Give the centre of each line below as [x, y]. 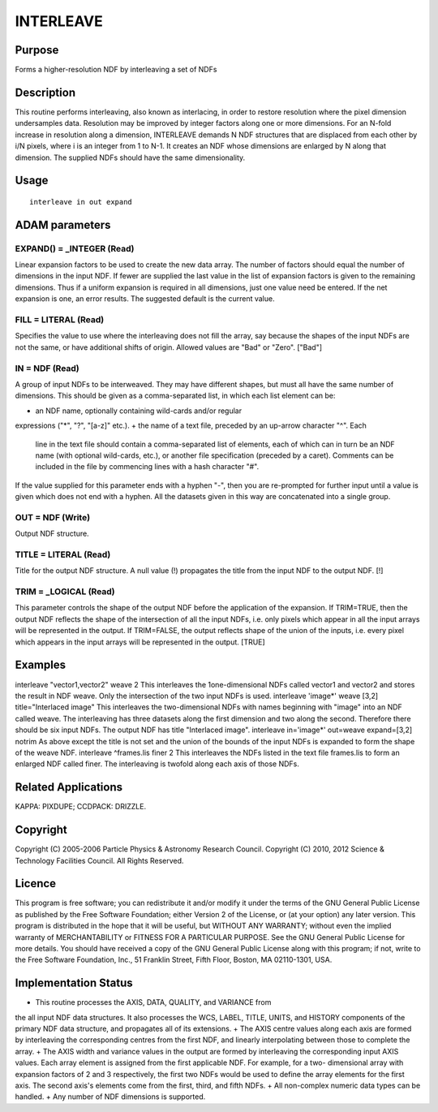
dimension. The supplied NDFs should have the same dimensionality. [130, 157]
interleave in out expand [81, 202]
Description [45, 92]
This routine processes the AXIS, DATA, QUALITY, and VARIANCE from [153, 1002]
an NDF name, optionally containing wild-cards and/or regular [139, 411]
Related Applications [69, 787]
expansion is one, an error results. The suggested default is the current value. [145, 299]
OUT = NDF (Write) [53, 517]
